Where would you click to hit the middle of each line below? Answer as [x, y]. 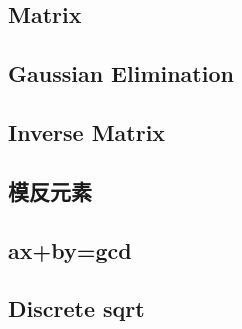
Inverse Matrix [87, 131]
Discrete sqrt [76, 308]
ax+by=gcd [70, 249]
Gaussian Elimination [121, 73]
